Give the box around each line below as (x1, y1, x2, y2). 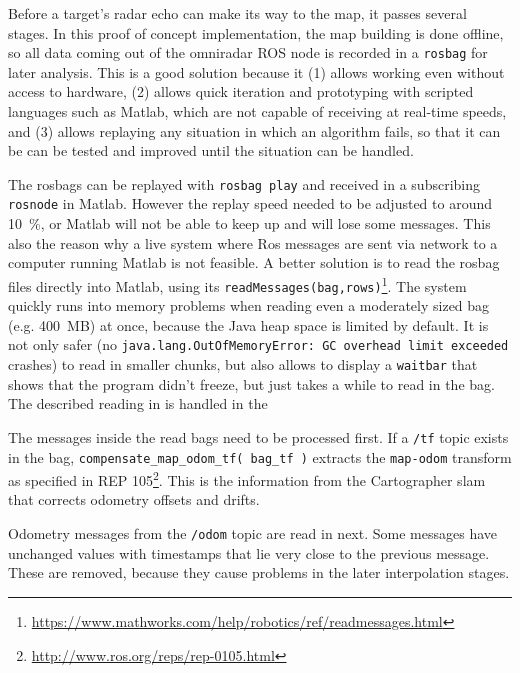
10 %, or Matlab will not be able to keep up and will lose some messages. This (8, 213, 491, 234)
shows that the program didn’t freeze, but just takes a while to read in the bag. (8, 373, 495, 394)
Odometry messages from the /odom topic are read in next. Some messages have (8, 523, 498, 544)
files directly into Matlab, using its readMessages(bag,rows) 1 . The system (8, 272, 467, 296)
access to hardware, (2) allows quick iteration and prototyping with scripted (8, 81, 474, 102)
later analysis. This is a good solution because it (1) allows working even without (8, 61, 505, 82)
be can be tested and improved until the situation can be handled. (8, 140, 414, 161)
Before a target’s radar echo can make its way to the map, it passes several (8, 3, 467, 23)
